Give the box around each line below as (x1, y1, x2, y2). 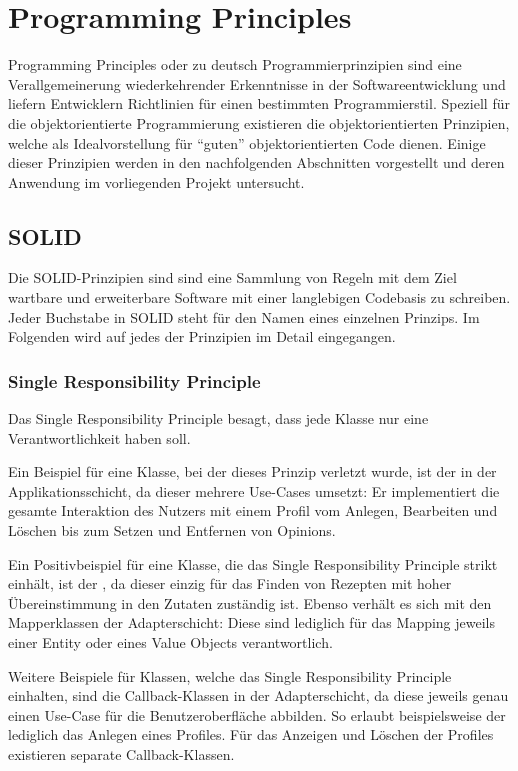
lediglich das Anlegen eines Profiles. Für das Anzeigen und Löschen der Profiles (8, 724, 494, 745)
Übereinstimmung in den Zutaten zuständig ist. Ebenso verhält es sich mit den (8, 592, 492, 613)
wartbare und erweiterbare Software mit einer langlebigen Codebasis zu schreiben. (8, 287, 511, 308)
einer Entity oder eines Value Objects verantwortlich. (8, 632, 333, 653)
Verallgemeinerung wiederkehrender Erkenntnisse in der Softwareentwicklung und (8, 73, 506, 94)
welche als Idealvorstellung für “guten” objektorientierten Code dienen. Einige (8, 132, 486, 153)
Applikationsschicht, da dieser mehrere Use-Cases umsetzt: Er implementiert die (8, 480, 500, 501)
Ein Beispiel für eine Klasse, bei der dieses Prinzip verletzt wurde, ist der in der (8, 461, 497, 482)
